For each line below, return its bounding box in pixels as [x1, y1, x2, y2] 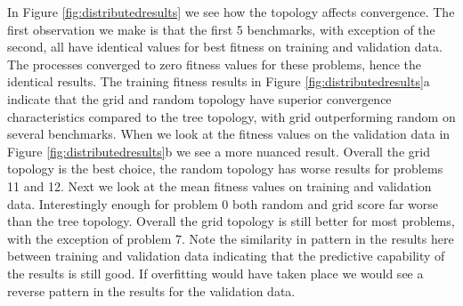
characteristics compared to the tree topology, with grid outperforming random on [7, 107, 456, 125]
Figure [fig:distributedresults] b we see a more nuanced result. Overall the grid [7, 141, 430, 160]
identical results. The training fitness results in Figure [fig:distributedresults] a [7, 72, 430, 91]
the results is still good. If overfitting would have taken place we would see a [7, 263, 424, 282]
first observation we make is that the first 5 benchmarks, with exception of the [7, 20, 435, 38]
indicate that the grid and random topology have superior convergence [7, 89, 392, 108]
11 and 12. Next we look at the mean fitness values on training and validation [7, 176, 432, 195]
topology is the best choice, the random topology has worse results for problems [7, 159, 443, 178]
